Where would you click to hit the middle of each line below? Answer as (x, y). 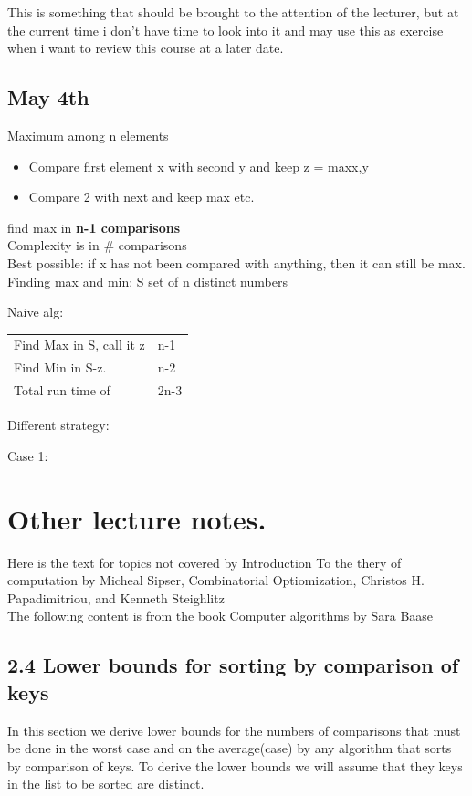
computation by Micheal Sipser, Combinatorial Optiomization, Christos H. (216, 580)
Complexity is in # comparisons (97, 245)
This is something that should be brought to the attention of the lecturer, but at (233, 12)
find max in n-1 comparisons (94, 227)
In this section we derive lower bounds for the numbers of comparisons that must (234, 730)
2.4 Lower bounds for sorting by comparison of (233, 665)
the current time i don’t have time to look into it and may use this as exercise (226, 30)
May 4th (48, 97)
